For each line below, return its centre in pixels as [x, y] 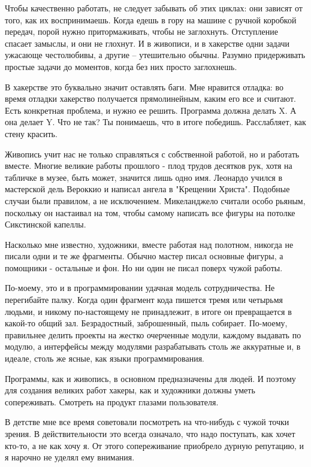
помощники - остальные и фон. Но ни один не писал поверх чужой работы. [144, 267]
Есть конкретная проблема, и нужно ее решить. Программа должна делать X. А [151, 110]
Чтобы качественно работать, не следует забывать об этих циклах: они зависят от [154, 8]
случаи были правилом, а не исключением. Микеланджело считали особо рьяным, [155, 200]
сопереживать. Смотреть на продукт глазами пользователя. [112, 401]
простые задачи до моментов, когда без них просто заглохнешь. [121, 66]
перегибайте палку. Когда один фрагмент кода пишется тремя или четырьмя [144, 300]
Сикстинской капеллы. [46, 224]
